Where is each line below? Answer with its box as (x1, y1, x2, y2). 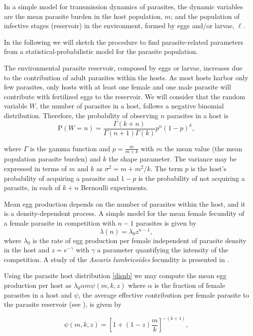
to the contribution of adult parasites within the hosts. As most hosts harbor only (4, 72, 249, 82)
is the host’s (190, 163, 227, 174)
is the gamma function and (30, 143, 110, 153)
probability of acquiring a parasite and (4, 173, 119, 183)
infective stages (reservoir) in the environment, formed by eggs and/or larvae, (4, 20, 235, 31)
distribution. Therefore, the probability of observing (4, 110, 159, 120)
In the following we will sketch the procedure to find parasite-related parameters (4, 36, 243, 47)
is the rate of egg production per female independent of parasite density (33, 235, 247, 245)
